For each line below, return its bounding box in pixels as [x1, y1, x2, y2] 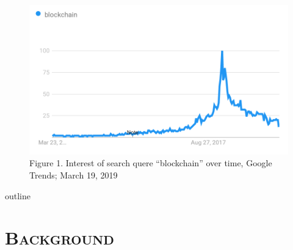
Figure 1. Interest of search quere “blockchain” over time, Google [29, 156, 272, 169]
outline [5, 189, 31, 202]
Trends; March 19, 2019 [29, 168, 118, 181]
